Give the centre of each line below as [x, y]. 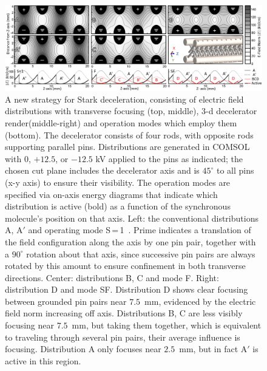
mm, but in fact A [213, 349]
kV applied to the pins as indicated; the [169, 158]
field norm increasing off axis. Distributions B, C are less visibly [124, 313]
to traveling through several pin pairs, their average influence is [123, 337]
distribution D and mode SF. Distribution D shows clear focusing [127, 289]
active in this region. [43, 360]
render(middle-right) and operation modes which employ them [121, 122]
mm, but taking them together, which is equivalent [167, 325]
